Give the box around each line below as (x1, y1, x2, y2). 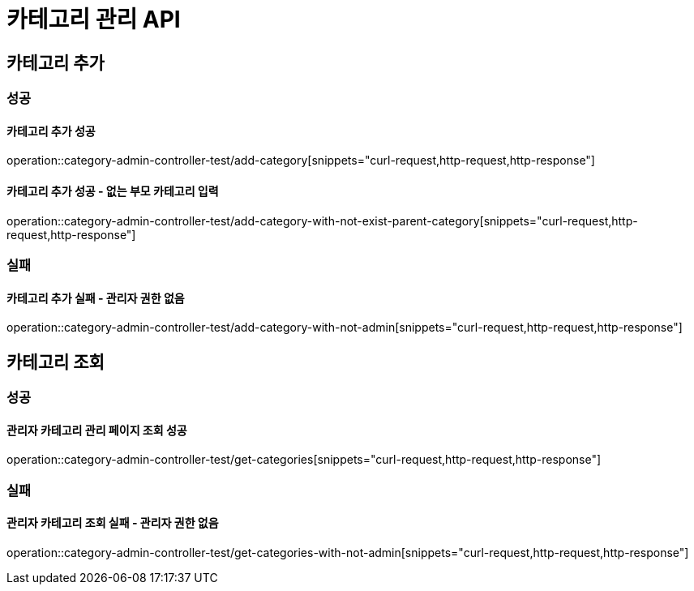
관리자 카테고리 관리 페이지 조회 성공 (6, 422, 187, 437)
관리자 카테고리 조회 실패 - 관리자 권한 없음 (6, 516, 219, 530)
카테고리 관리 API (6, 6, 181, 33)
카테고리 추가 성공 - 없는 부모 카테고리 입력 (6, 184, 219, 198)
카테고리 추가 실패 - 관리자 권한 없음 (6, 290, 185, 305)
